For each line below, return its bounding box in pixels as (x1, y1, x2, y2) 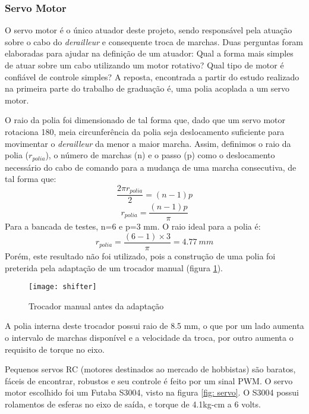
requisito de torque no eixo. (5, 343, 105, 355)
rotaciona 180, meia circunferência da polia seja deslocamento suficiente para (5, 125, 285, 137)
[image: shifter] (29, 283, 97, 291)
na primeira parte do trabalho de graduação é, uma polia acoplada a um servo (5, 82, 290, 95)
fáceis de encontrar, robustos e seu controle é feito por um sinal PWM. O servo (5, 374, 293, 387)
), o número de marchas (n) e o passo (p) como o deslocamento (45, 149, 275, 161)
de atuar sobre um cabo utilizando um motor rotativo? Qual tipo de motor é (5, 59, 284, 71)
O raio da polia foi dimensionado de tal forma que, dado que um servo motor (5, 114, 286, 126)
